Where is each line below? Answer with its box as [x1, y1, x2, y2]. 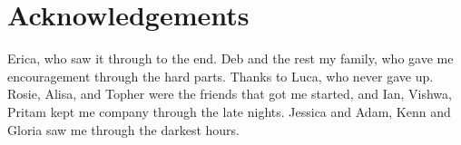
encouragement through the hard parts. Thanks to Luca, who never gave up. [7, 66, 434, 85]
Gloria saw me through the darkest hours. [7, 120, 240, 139]
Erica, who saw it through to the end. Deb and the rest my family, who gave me [7, 49, 454, 68]
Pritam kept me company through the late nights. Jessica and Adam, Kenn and [7, 101, 451, 121]
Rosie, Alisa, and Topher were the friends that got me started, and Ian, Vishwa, [7, 84, 452, 103]
